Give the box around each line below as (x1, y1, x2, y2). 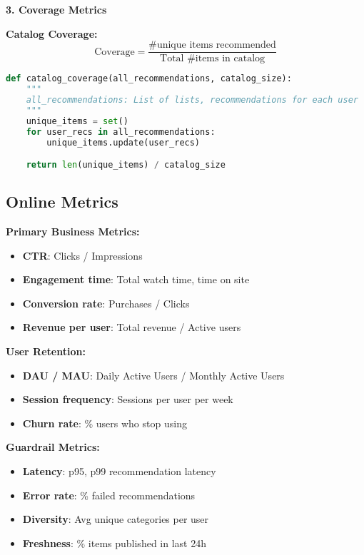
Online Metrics (6, 190, 118, 213)
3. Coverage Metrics (6, 2, 107, 16)
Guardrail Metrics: (6, 439, 100, 454)
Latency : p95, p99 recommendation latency (22, 464, 216, 479)
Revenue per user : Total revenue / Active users (22, 320, 241, 335)
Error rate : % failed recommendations (22, 487, 196, 502)
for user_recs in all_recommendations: (26, 126, 216, 137)
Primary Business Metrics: (6, 224, 140, 239)
